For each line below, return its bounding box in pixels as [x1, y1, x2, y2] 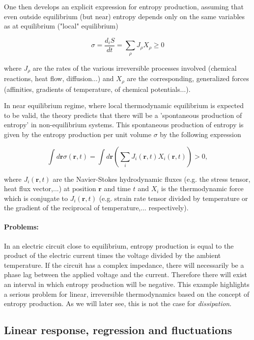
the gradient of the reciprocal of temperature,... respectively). [4, 202, 189, 213]
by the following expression [160, 129, 241, 139]
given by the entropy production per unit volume [4, 129, 151, 139]
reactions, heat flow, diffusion [4, 73, 92, 84]
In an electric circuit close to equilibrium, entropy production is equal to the [4, 240, 234, 251]
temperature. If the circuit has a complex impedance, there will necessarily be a [4, 259, 244, 270]
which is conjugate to [4, 193, 68, 203]
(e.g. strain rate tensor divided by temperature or [99, 193, 248, 203]
